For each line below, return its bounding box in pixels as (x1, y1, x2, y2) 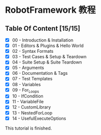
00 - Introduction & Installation (12, 37, 74, 43)
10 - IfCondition (12, 93, 44, 99)
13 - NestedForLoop (12, 110, 53, 115)
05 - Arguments (12, 65, 44, 71)
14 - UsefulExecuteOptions (12, 115, 66, 121)
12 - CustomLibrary (12, 104, 51, 110)
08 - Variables (12, 81, 41, 87)
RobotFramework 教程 (5, 4, 96, 16)
